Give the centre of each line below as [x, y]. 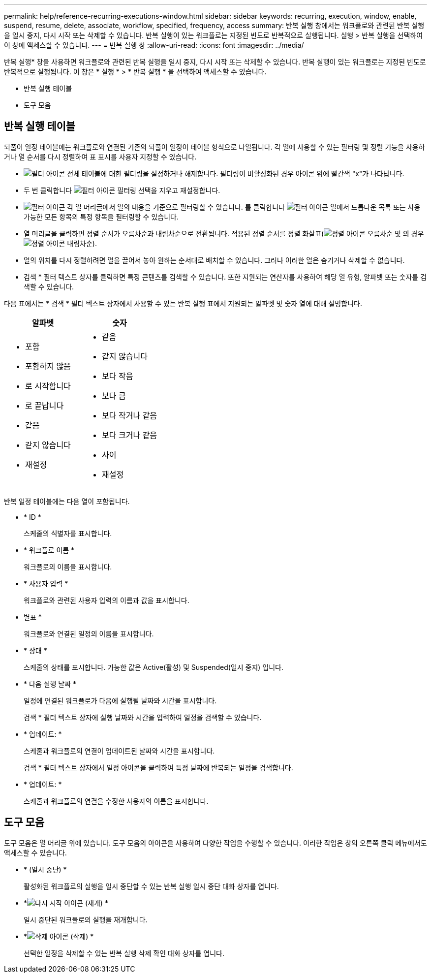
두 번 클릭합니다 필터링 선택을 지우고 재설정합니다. [122, 190]
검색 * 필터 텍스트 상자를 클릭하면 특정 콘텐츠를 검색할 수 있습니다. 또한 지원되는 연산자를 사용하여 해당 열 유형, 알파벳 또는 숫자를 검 [225, 277]
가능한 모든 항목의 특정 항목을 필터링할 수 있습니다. [101, 217]
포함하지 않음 [48, 366]
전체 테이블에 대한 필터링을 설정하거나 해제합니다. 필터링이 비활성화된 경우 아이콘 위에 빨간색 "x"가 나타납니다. [236, 173]
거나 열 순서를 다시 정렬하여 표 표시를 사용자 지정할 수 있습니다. [100, 157]
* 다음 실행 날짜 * [50, 684]
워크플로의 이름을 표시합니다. [68, 567]
